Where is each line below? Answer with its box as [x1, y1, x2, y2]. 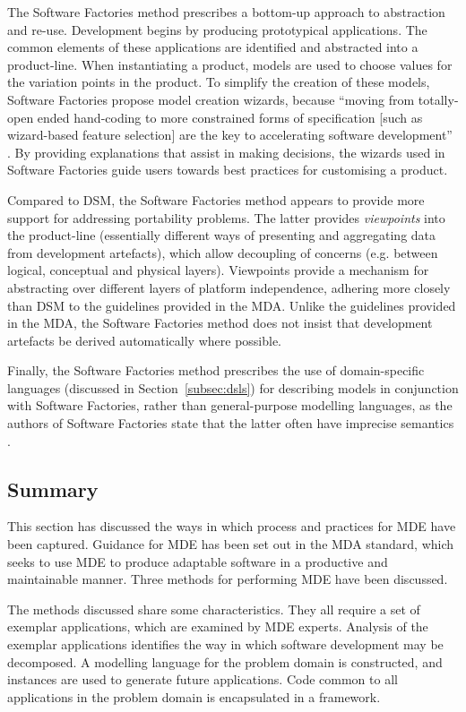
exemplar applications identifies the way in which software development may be [7, 635, 444, 654]
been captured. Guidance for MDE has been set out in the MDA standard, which [7, 535, 454, 553]
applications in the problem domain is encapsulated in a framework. [7, 687, 381, 706]
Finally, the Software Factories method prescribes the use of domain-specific [7, 361, 425, 380]
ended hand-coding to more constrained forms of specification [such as [37, 107, 423, 126]
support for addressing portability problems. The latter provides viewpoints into [7, 208, 445, 227]
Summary [7, 475, 99, 502]
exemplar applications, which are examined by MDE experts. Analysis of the [7, 617, 428, 636]
